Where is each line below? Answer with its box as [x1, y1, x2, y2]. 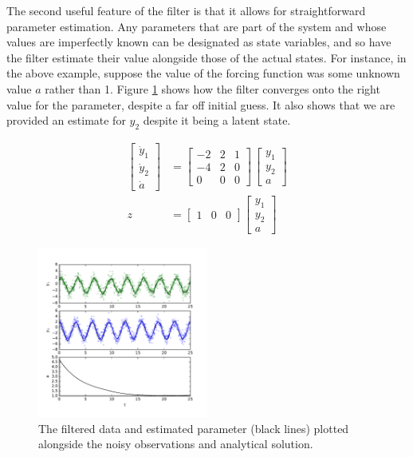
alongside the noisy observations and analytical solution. [38, 435, 313, 452]
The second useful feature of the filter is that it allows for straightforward [6, 2, 366, 18]
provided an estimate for [6, 112, 126, 129]
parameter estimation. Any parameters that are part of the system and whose [6, 18, 387, 34]
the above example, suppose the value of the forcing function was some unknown [6, 65, 400, 81]
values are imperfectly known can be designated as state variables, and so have [6, 34, 391, 50]
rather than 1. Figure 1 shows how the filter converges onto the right [45, 80, 380, 97]
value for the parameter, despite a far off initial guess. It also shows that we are [6, 96, 395, 113]
